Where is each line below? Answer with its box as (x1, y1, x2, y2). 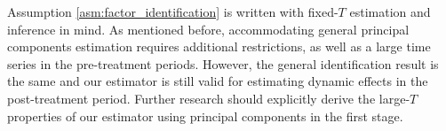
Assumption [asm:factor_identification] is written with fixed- (7, 3, 338, 20)
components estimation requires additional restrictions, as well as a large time (7, 37, 431, 56)
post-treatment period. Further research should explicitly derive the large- (7, 89, 410, 107)
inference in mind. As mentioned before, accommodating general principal (7, 19, 410, 38)
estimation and (349, 3, 431, 20)
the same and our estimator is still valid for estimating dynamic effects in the (7, 72, 428, 90)
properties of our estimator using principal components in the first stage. (7, 106, 403, 125)
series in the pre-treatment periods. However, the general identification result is (7, 54, 439, 73)
